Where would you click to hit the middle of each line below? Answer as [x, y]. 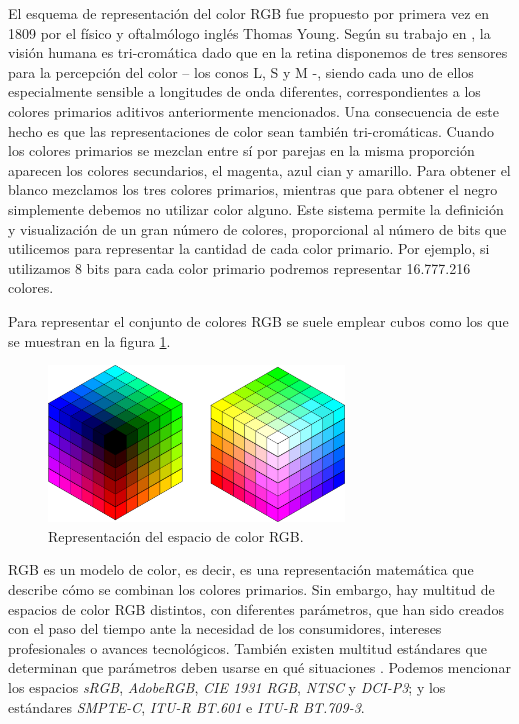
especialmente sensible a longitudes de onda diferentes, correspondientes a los [244, 91]
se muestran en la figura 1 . [89, 340]
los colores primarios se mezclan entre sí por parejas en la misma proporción [241, 150]
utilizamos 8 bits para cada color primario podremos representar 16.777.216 [239, 267]
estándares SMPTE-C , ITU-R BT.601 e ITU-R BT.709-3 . [186, 706]
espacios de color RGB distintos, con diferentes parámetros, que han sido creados [256, 608]
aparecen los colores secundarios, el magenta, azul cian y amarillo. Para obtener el [259, 169]
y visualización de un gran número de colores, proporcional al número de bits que [257, 228]
